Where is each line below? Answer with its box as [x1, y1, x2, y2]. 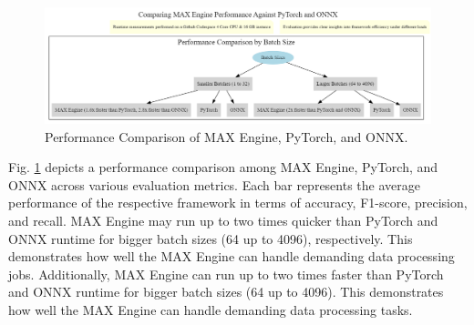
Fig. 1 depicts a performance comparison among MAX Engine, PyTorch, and [8, 157, 438, 177]
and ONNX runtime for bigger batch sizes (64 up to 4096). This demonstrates [8, 282, 444, 301]
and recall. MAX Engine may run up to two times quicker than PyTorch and [8, 210, 438, 229]
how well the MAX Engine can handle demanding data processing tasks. [8, 300, 413, 319]
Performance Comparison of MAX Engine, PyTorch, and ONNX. [45, 127, 408, 146]
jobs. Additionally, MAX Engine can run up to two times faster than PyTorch [8, 264, 444, 283]
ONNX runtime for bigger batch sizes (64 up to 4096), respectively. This [8, 229, 413, 248]
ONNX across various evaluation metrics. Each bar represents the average [8, 175, 420, 194]
